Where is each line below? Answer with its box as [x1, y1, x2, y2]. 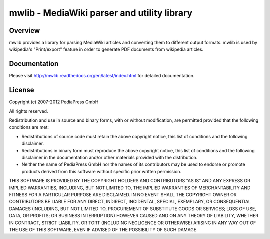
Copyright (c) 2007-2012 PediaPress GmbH [9, 99, 99, 105]
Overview [9, 26, 40, 35]
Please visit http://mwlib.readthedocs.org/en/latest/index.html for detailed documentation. [9, 73, 195, 79]
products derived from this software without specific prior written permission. [21, 168, 182, 174]
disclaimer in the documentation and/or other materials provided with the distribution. [21, 155, 198, 160]
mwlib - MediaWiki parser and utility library [9, 7, 193, 18]
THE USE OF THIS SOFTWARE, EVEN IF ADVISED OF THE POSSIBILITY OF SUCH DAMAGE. [9, 226, 198, 232]
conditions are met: [9, 124, 49, 130]
